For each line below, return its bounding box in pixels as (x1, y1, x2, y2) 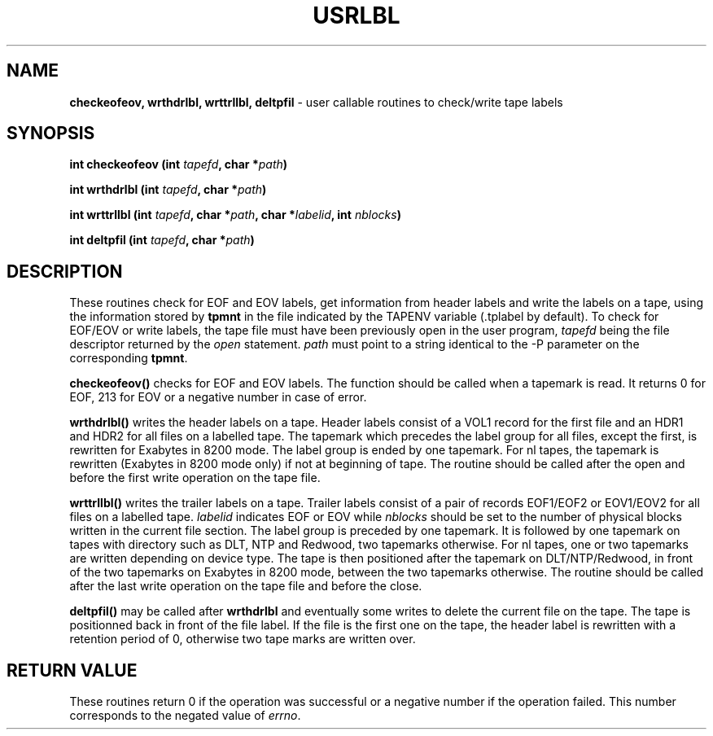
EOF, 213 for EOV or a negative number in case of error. (69, 390, 367, 405)
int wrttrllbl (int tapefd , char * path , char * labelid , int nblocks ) (69, 208, 401, 222)
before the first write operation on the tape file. (69, 471, 321, 485)
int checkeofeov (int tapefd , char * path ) (69, 157, 288, 172)
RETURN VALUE (7, 659, 138, 681)
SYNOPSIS (7, 123, 95, 144)
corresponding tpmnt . (69, 351, 188, 366)
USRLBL (313, 2, 400, 29)
